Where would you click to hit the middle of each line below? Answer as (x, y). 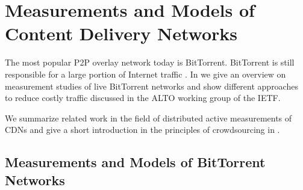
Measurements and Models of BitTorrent (135, 162)
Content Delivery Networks (121, 33)
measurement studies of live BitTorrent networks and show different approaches (151, 86)
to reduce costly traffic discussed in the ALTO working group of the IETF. (143, 98)
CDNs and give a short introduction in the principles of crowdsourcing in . (142, 130)
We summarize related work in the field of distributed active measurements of (148, 118)
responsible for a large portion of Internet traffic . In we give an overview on (145, 74)
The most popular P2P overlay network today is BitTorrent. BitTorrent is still (150, 62)
